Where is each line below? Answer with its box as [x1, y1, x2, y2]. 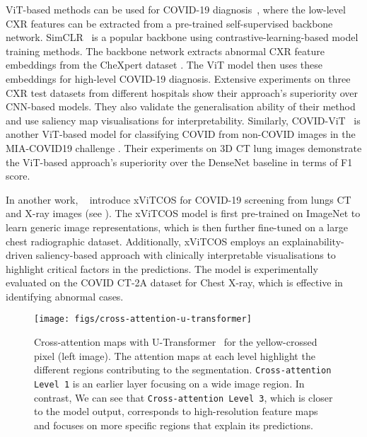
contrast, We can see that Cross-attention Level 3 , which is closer [34, 390, 333, 404]
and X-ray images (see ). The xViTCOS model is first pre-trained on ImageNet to [6, 206, 361, 221]
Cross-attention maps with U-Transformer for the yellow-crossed [34, 334, 318, 349]
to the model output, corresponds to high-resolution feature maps [34, 404, 318, 419]
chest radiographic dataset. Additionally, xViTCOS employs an [6, 233, 279, 248]
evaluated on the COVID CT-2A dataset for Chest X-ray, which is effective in [6, 275, 343, 290]
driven [6, 247, 33, 262]
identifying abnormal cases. [6, 289, 124, 303]
